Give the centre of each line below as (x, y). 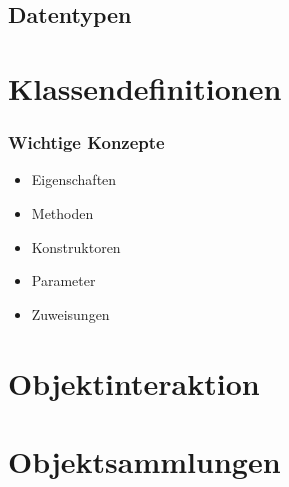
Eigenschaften (74, 179)
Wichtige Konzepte (86, 142)
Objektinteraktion (134, 382)
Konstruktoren (76, 246)
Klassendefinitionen (145, 87)
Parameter (63, 280)
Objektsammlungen (144, 460)
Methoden (62, 212)
